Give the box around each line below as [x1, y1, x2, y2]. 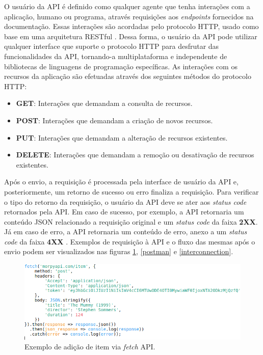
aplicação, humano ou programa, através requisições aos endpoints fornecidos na [4, 11, 254, 21]
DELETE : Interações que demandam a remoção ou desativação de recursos [16, 149, 254, 160]
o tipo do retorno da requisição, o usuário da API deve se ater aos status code [4, 196, 247, 207]
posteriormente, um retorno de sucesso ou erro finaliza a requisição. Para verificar [4, 186, 259, 197]
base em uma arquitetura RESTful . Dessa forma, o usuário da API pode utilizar [4, 31, 257, 41]
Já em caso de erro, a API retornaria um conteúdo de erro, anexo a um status [4, 226, 247, 237]
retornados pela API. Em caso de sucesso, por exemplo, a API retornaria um [4, 206, 244, 217]
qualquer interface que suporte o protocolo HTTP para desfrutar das [4, 41, 219, 51]
